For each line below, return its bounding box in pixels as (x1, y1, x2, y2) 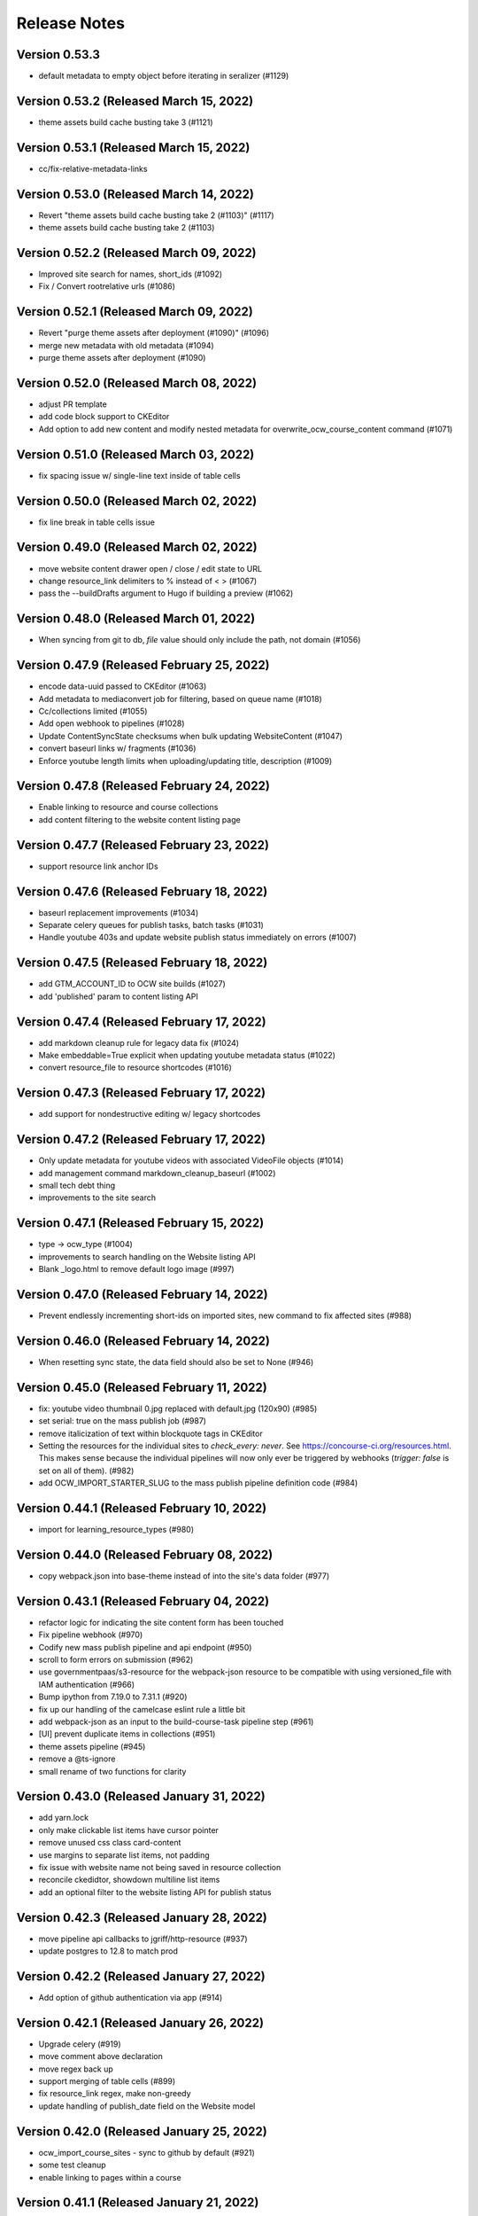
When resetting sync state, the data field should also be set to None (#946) (38, 1356, 314, 1367)
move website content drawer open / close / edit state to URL (38, 563, 263, 574)
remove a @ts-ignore (38, 1753, 116, 1764)
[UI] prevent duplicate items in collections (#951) (38, 1728, 216, 1739)
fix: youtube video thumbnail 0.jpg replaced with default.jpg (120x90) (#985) (38, 1403, 318, 1414)
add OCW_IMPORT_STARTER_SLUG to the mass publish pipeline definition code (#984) (38, 1478, 358, 1488)
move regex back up (38, 2064, 114, 2074)
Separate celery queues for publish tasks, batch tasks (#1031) (38, 920, 265, 930)
